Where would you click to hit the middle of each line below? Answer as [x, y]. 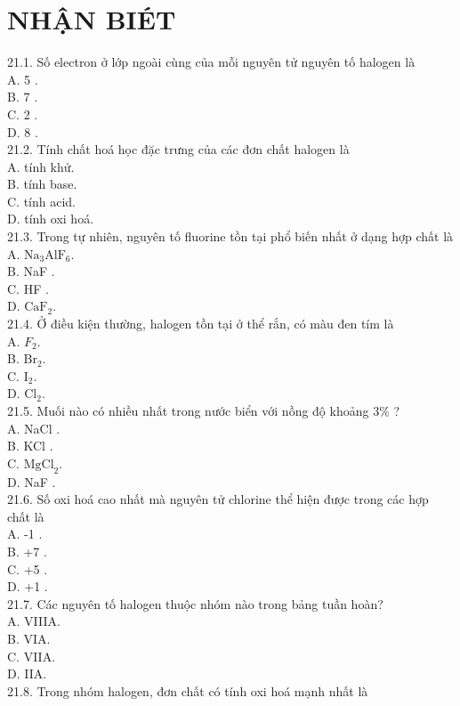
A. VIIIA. [34, 621]
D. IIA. [27, 674]
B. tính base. [42, 184]
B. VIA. [29, 638]
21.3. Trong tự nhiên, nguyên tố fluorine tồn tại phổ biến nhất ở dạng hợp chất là [230, 236]
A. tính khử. [41, 166]
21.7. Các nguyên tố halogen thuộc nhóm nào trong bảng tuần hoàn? [195, 603]
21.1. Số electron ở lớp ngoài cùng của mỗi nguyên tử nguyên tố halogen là [211, 62]
